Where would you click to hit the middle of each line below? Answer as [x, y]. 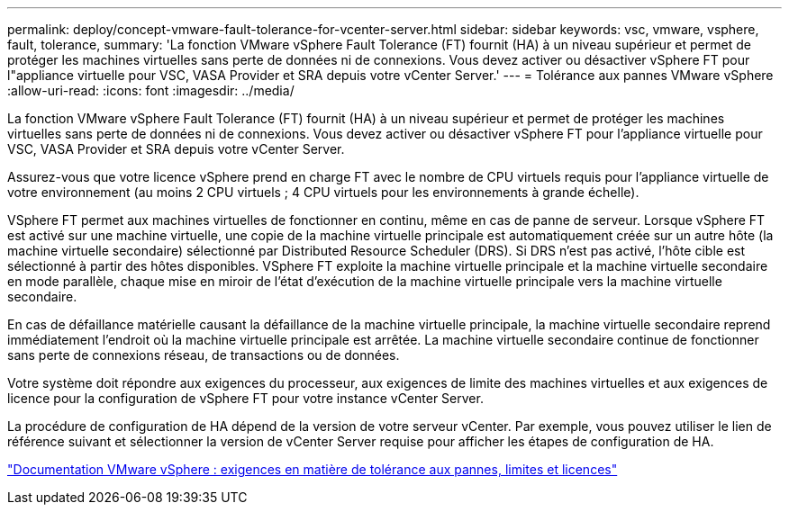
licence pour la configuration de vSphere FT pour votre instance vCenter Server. [245, 398]
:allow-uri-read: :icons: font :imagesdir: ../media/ [151, 90]
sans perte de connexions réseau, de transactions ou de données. [204, 355]
